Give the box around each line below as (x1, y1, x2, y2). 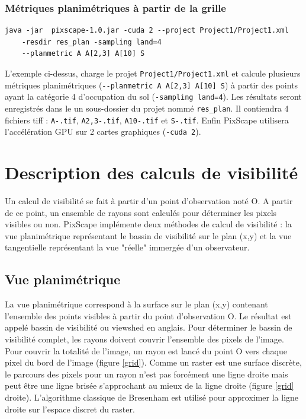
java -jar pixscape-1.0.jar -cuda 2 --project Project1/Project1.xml (5, 26, 289, 35)
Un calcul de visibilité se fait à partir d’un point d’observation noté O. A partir (5, 195, 293, 207)
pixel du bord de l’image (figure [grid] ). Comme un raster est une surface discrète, (5, 356, 302, 369)
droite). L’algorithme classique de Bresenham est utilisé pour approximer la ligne (5, 391, 299, 403)
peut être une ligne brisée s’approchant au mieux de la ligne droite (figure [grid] (5, 379, 294, 392)
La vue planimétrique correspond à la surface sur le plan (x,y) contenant (5, 298, 268, 310)
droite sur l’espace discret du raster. (5, 402, 135, 415)
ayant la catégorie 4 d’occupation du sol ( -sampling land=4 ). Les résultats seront (5, 90, 302, 103)
